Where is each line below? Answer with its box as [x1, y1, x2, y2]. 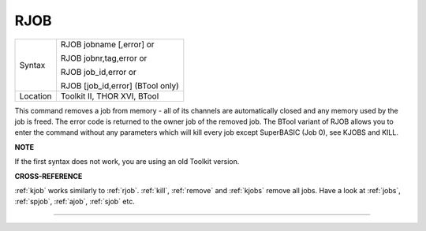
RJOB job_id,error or [60, 66, 137, 77]
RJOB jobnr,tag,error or [60, 52, 148, 63]
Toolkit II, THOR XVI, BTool [60, 91, 159, 102]
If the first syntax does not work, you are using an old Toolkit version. [14, 157, 240, 166]
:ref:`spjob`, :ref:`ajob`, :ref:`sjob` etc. [14, 197, 136, 207]
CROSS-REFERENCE [14, 171, 83, 181]
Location [19, 91, 52, 102]
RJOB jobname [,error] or [60, 39, 155, 50]
